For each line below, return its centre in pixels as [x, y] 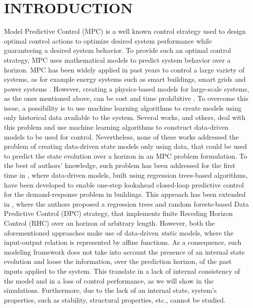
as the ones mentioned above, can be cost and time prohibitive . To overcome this [126, 98]
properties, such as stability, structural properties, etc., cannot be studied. [115, 299]
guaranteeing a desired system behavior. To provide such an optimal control [117, 50]
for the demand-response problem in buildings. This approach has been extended [125, 194]
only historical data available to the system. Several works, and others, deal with [125, 117]
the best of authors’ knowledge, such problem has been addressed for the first [120, 165]
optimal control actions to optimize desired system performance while [108, 40]
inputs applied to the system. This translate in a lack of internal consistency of [122, 271]
